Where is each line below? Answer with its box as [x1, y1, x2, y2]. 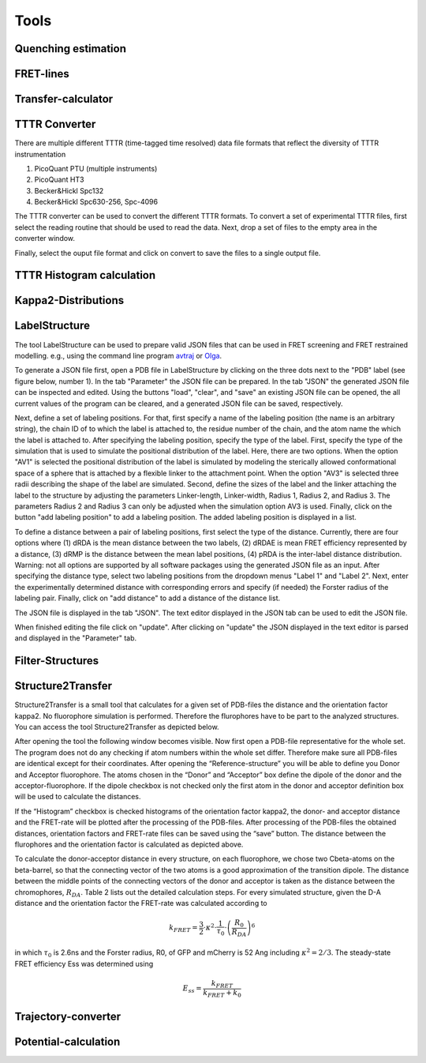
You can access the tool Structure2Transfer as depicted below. [14, 723, 220, 732]
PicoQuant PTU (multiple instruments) [34, 163, 158, 173]
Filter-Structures [14, 654, 99, 667]
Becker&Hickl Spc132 [34, 186, 104, 195]
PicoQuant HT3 [34, 175, 84, 185]
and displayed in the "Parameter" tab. [14, 633, 137, 643]
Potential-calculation [14, 1035, 121, 1048]
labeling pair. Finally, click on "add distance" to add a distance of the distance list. [14, 593, 281, 603]
